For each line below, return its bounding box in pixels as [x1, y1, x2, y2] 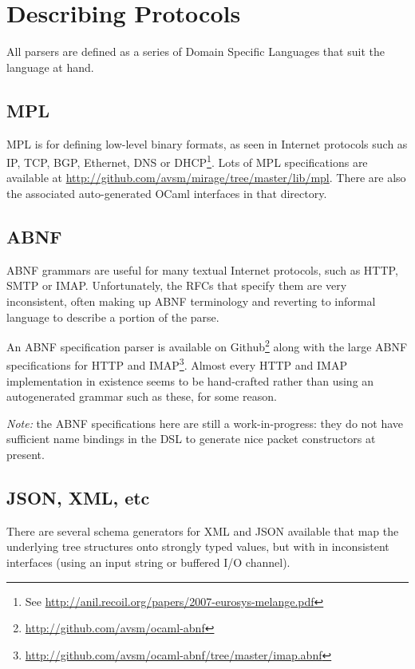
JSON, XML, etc [6, 485, 150, 509]
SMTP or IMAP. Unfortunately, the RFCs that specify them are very [6, 277, 347, 294]
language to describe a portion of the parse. [6, 308, 219, 325]
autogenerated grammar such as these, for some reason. [6, 388, 277, 405]
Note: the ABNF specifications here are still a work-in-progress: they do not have [6, 414, 404, 431]
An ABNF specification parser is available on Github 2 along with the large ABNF [6, 336, 408, 354]
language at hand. [6, 58, 94, 75]
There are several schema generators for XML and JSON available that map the [6, 522, 399, 539]
